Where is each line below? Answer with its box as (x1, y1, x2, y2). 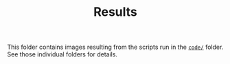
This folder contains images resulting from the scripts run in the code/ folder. (7, 43, 224, 52)
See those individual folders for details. (7, 50, 118, 58)
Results (93, 4, 137, 20)
